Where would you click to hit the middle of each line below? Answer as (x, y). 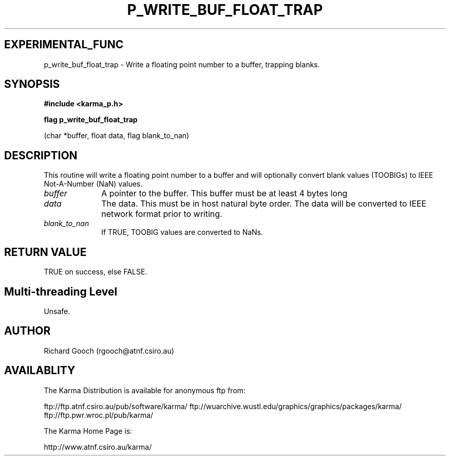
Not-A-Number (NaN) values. (93, 184)
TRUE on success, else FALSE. (96, 272)
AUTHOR (27, 331)
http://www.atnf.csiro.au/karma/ (98, 447)
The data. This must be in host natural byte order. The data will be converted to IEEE (264, 204)
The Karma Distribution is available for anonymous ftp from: (145, 390)
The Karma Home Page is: (88, 431)
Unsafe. (57, 311)
